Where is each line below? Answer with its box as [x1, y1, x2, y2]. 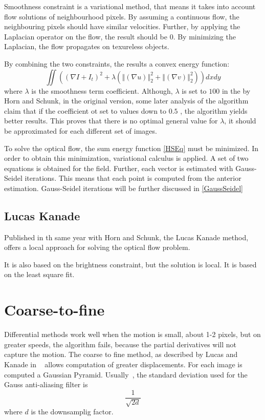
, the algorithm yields [180, 105, 248, 116]
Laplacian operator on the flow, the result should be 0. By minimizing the [4, 31, 236, 41]
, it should [224, 115, 256, 126]
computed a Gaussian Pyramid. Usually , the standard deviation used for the [4, 369, 248, 380]
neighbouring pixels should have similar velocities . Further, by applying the [4, 21, 240, 32]
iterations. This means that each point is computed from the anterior [25, 173, 241, 183]
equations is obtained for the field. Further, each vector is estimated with [4, 162, 233, 173]
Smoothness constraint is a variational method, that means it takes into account [4, 1, 256, 11]
